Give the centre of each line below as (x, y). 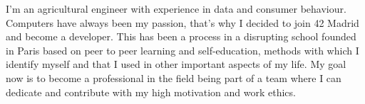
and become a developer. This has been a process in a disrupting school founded (181, 36)
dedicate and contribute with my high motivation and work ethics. (151, 92)
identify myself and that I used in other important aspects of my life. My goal (176, 64)
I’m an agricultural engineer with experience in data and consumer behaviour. (176, 8)
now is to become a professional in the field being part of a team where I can (174, 77)
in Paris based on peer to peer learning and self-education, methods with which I (182, 50)
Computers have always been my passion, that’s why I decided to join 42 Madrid (182, 22)
